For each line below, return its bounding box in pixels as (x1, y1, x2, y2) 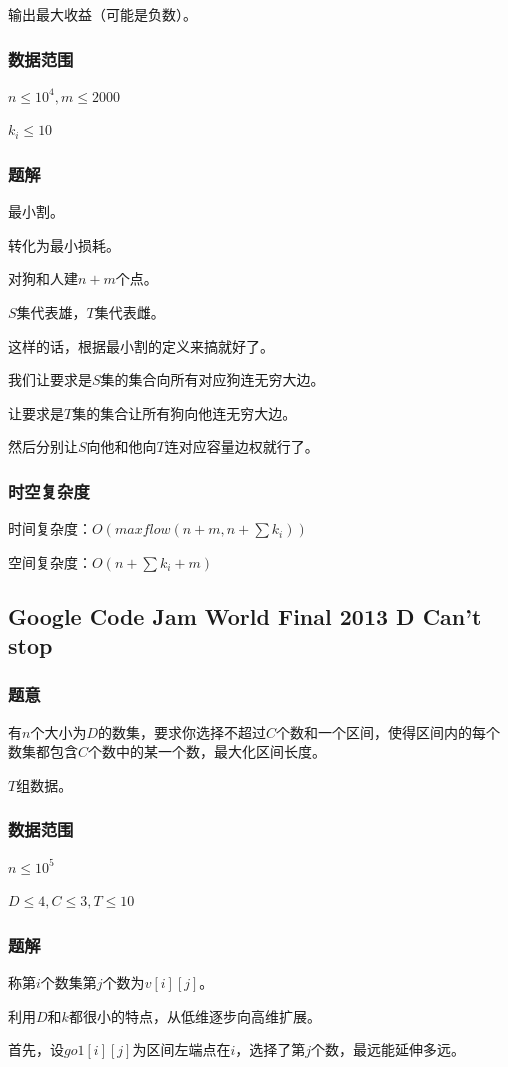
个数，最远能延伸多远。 (311, 1039, 466, 1060)
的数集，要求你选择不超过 (98, 721, 266, 742)
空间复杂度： (8, 551, 92, 572)
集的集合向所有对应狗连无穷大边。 (100, 369, 325, 390)
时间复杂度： (8, 518, 92, 539)
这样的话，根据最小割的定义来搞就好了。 (8, 335, 274, 356)
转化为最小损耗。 (8, 234, 120, 255)
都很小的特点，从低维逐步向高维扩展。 (68, 1005, 321, 1026)
